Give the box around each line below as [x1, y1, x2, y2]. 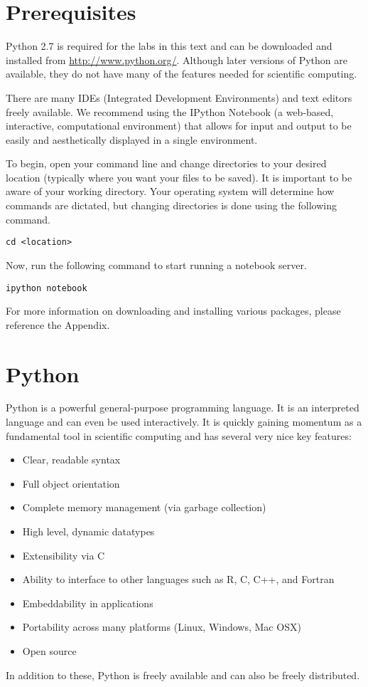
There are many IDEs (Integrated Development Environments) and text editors [6, 90, 352, 105]
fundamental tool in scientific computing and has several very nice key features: [6, 428, 352, 443]
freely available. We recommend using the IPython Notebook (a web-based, [6, 104, 334, 119]
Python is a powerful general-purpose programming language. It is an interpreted [6, 400, 359, 415]
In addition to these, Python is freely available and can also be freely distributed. [6, 667, 360, 682]
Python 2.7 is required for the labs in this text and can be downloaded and [6, 38, 332, 53]
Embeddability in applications [22, 595, 153, 610]
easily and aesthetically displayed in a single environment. [6, 132, 258, 147]
